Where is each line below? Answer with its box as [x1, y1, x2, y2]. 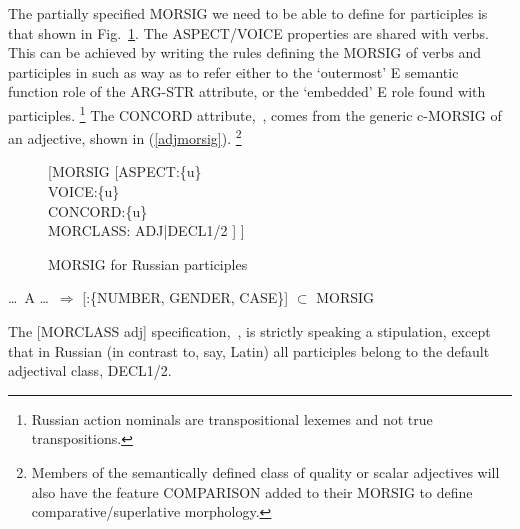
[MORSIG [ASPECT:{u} [48, 161, 202, 182]
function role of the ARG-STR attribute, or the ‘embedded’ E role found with [8, 81, 486, 102]
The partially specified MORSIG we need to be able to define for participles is [8, 3, 488, 23]
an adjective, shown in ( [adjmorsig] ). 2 [8, 125, 242, 148]
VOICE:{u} [48, 181, 120, 202]
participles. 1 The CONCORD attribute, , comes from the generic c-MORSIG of [8, 101, 502, 125]
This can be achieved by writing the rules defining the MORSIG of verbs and [8, 42, 482, 63]
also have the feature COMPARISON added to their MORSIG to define [31, 481, 473, 502]
